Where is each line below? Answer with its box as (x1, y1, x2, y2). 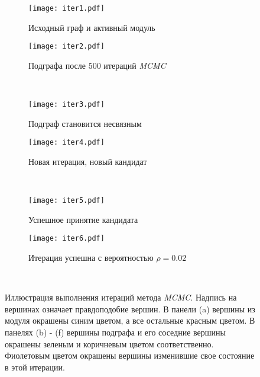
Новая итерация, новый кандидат (28, 155, 147, 167)
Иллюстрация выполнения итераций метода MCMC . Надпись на (5, 291, 237, 303)
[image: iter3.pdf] (28, 100, 105, 109)
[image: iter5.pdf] (28, 196, 105, 205)
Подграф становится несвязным (28, 117, 142, 129)
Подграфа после (28, 59, 86, 71)
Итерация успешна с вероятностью (28, 251, 154, 264)
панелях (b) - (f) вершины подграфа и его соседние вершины (5, 326, 226, 338)
